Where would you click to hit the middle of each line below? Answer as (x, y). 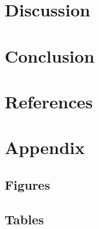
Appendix (45, 147)
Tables (24, 219)
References (49, 101)
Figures (27, 184)
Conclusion (50, 55)
